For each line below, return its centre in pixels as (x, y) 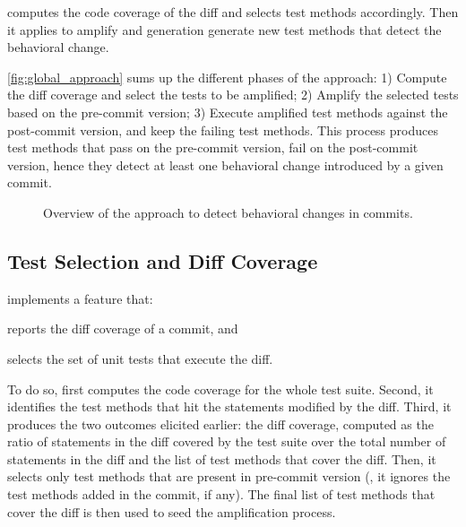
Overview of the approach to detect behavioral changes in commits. (228, 212)
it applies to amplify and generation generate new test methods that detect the (224, 29)
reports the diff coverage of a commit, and (123, 328)
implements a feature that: (80, 298)
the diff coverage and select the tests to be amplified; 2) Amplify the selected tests (233, 95)
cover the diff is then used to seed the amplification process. (172, 511)
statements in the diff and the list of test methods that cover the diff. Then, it (222, 458)
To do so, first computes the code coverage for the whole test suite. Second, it (220, 389)
